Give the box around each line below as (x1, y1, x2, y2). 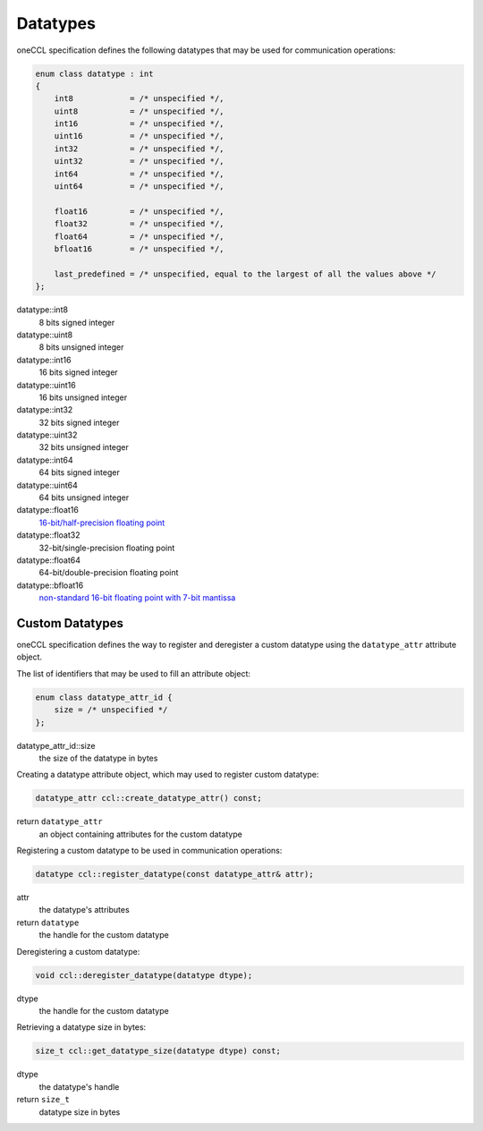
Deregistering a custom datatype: (16, 946, 140, 957)
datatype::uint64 (16, 480, 78, 490)
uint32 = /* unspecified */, (54, 157, 225, 166)
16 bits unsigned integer (38, 392, 128, 403)
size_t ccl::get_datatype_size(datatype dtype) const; (35, 1046, 281, 1056)
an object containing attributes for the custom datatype (38, 829, 243, 839)
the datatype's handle (38, 1081, 120, 1092)
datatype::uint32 (16, 429, 78, 440)
